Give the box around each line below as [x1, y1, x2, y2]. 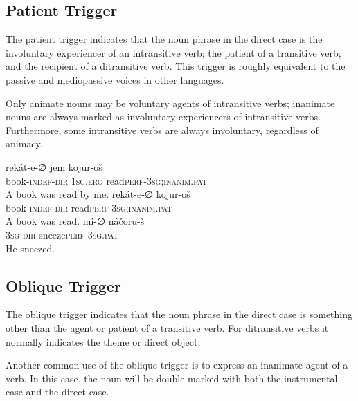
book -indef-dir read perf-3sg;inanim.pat [6, 200, 172, 214]
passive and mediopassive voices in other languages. [6, 72, 224, 86]
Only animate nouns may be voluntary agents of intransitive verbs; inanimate [6, 95, 335, 110]
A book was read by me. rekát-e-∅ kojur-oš [6, 187, 190, 201]
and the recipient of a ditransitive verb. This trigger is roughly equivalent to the [6, 59, 346, 73]
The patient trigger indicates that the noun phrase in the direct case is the [6, 32, 323, 46]
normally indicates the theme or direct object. [6, 334, 201, 348]
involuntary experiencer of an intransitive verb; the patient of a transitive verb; [6, 45, 341, 59]
